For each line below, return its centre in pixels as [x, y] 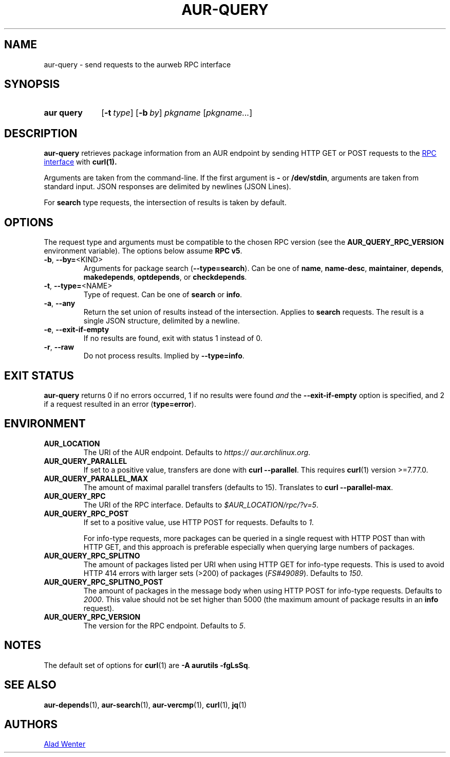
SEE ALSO [30, 685]
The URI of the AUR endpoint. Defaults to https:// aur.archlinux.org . [197, 452]
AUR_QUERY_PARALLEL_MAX [96, 478]
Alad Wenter [65, 744]
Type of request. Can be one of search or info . [163, 295]
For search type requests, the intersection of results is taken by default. [165, 203]
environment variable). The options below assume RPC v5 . [143, 251]
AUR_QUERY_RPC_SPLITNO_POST [104, 582]
